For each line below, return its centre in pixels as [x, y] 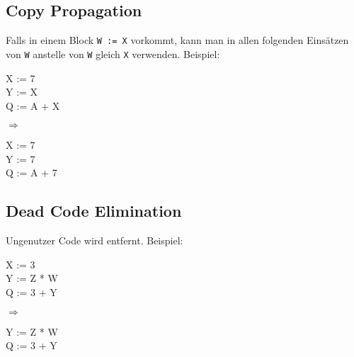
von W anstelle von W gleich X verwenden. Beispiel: [113, 53]
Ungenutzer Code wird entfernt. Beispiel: [95, 240]
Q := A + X [33, 105]
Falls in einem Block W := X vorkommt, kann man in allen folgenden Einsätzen [177, 40]
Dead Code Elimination [94, 211]
